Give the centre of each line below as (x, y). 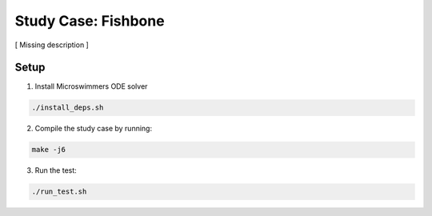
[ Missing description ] (52, 45)
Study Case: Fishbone (90, 21)
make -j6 (49, 150)
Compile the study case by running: (93, 129)
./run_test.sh (59, 192)
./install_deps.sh (68, 108)
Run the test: (56, 170)
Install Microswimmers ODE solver (91, 86)
